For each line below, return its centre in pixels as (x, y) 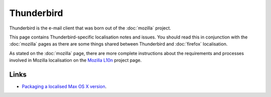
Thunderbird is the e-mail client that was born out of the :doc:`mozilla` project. (90, 28)
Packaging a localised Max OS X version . (64, 86)
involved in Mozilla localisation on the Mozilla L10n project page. (76, 60)
